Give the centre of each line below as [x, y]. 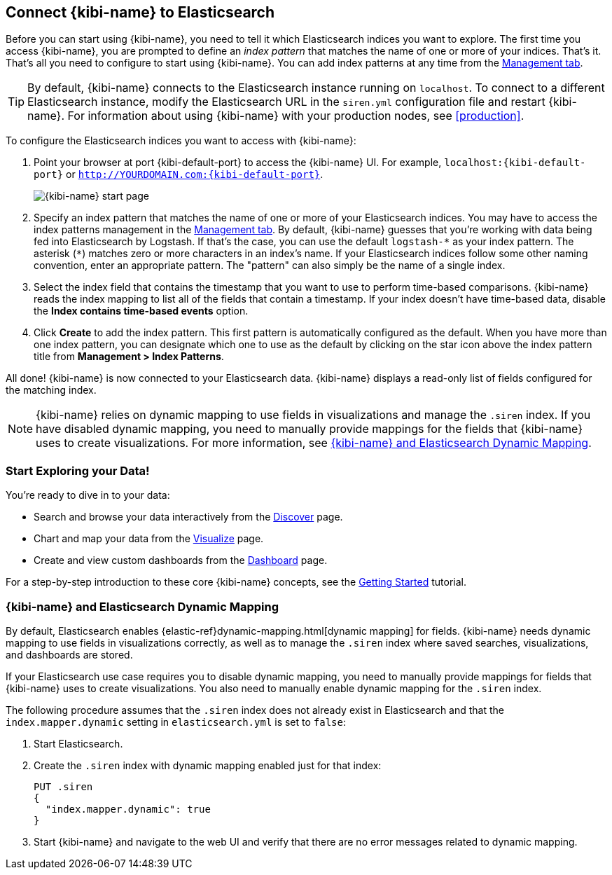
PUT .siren [63, 786]
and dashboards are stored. [69, 654]
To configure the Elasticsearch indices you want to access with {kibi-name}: [181, 141]
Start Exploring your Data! [78, 470]
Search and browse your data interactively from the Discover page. [188, 517]
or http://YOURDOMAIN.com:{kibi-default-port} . [195, 174]
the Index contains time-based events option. [141, 311]
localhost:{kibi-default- [515, 163]
